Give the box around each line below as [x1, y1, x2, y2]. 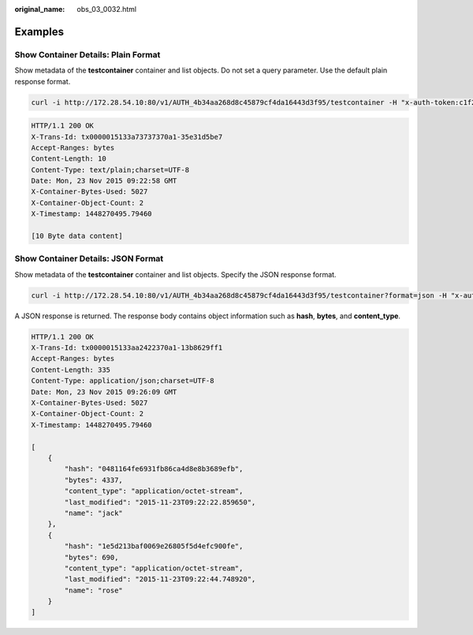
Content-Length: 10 [31, 154, 106, 163]
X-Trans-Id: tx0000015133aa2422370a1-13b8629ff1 [31, 343, 223, 352]
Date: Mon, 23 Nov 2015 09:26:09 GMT [31, 387, 177, 396]
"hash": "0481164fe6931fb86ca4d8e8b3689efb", [64, 465, 244, 473]
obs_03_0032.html [76, 5, 137, 13]
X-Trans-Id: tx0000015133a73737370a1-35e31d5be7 [31, 132, 223, 141]
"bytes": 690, [64, 552, 119, 562]
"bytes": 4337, [64, 475, 124, 485]
